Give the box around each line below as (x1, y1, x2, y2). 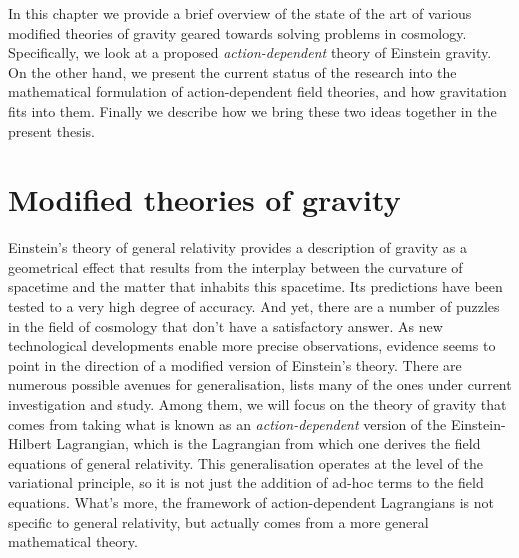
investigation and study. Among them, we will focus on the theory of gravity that (8, 394, 507, 415)
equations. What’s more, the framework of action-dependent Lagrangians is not (8, 492, 495, 512)
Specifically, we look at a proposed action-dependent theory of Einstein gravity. (8, 42, 492, 63)
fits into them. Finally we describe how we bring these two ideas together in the (8, 100, 497, 121)
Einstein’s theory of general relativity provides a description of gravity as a (8, 237, 467, 258)
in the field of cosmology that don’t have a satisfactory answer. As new (8, 315, 443, 336)
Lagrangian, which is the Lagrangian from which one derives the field (56, 433, 481, 454)
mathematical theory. (8, 531, 138, 552)
